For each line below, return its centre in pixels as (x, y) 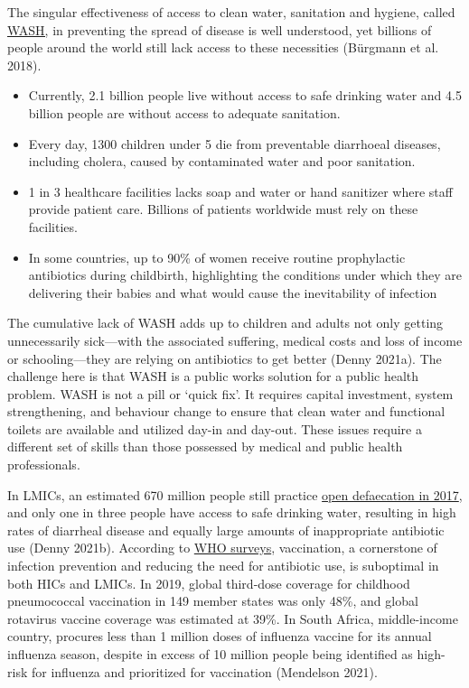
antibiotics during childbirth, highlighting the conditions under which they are (245, 275)
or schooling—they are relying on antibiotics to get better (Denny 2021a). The (225, 358)
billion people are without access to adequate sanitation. (184, 112)
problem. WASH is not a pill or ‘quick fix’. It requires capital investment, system (230, 393)
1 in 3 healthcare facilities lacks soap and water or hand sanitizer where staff (240, 191)
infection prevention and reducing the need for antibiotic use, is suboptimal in (223, 566)
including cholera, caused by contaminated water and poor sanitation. (222, 161)
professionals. (44, 465)
